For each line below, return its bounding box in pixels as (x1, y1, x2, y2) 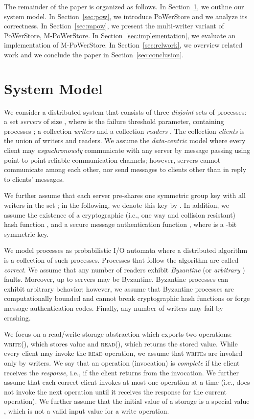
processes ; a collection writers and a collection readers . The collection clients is (4, 125, 245, 136)
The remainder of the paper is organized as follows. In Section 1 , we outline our (4, 1, 244, 11)
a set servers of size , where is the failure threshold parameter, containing (4, 116, 224, 126)
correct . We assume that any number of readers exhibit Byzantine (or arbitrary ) (4, 264, 245, 274)
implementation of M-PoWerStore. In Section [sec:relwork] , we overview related (4, 40, 243, 50)
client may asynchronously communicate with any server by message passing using (4, 145, 251, 155)
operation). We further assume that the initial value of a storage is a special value (4, 396, 250, 406)
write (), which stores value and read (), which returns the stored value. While (4, 338, 238, 348)
